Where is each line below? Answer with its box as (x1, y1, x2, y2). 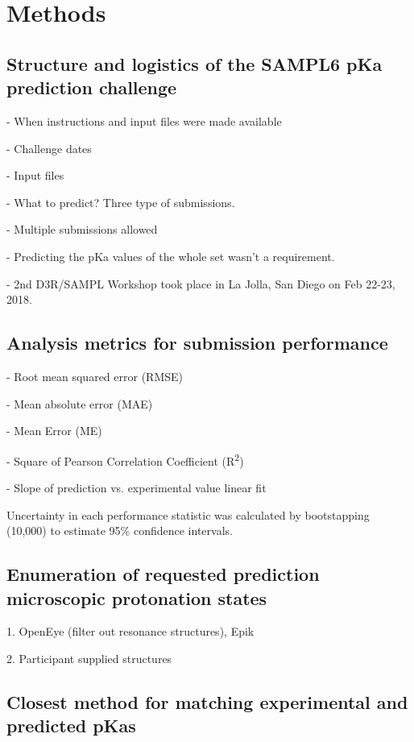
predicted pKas (6, 713, 136, 738)
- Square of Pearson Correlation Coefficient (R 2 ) (6, 450, 244, 469)
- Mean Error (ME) (6, 422, 102, 439)
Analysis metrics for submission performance (6, 330, 388, 355)
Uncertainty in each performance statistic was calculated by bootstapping (6, 506, 370, 523)
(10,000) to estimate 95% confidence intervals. (6, 522, 233, 539)
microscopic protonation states (6, 585, 267, 610)
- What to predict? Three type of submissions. (6, 193, 235, 210)
